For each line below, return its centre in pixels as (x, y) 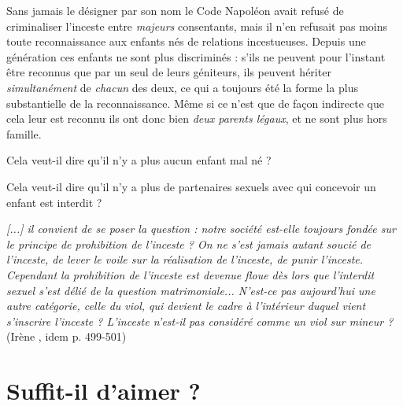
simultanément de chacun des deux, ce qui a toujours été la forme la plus (182, 87)
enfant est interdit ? (54, 202)
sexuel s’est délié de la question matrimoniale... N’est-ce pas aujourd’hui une (191, 290)
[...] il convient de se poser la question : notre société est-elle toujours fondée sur (201, 229)
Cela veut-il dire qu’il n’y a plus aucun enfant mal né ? (139, 160)
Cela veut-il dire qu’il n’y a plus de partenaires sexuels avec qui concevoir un (191, 186)
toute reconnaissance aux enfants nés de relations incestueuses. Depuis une (186, 41)
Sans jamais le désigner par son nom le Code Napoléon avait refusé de (175, 10)
